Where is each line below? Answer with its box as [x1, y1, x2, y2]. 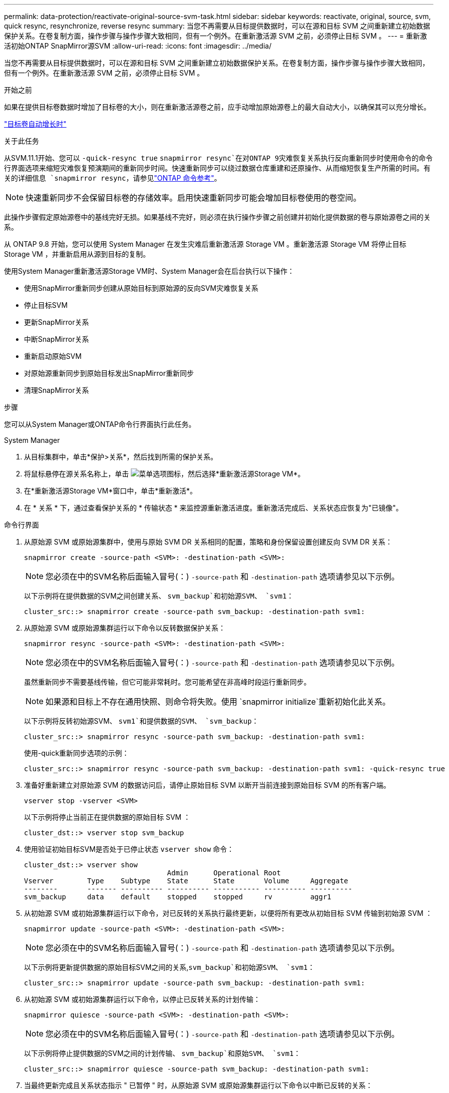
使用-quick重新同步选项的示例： [24, 749, 129, 757]
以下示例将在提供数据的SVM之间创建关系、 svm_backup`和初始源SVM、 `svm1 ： [24, 592, 294, 600]
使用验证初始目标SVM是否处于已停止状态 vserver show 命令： [24, 845, 234, 853]
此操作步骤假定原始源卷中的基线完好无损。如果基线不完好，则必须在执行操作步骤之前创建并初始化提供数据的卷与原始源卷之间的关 [4, 213, 431, 221]
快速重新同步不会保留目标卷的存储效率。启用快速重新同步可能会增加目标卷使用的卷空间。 [25, 193, 362, 203]
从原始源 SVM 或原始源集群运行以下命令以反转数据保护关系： [24, 624, 226, 632]
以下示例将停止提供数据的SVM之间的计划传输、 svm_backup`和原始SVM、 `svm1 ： [24, 1049, 301, 1057]
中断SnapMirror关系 [24, 335, 89, 343]
